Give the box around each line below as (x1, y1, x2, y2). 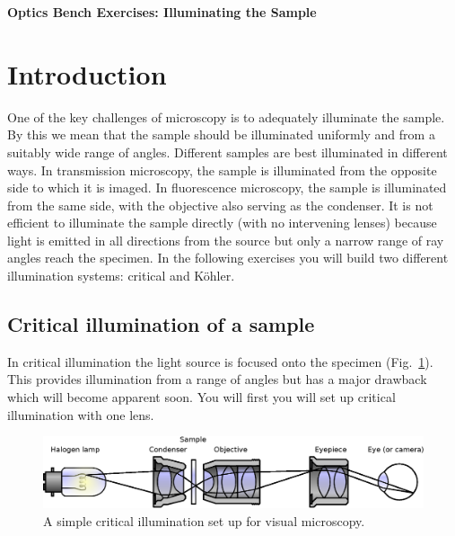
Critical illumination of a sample (7, 310, 315, 338)
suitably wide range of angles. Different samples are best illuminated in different (7, 142, 448, 161)
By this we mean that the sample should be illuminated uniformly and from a (7, 125, 435, 144)
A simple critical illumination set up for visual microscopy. (43, 511, 365, 530)
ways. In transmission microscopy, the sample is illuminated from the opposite (7, 160, 437, 179)
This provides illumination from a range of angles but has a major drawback (7, 370, 427, 389)
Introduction (7, 55, 167, 92)
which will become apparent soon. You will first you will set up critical (7, 388, 396, 406)
